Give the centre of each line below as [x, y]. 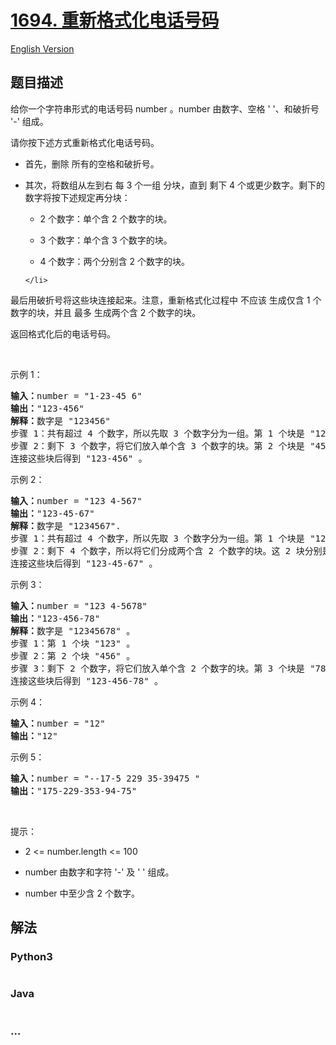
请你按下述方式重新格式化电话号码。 [85, 142]
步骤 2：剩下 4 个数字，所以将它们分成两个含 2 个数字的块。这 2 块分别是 [171, 550]
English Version [42, 48]
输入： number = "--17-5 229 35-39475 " [105, 778]
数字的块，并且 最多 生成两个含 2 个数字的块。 [106, 312]
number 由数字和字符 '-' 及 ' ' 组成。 [99, 872]
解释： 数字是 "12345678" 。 [73, 630]
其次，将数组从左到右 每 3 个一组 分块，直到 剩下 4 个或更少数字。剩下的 [175, 185]
